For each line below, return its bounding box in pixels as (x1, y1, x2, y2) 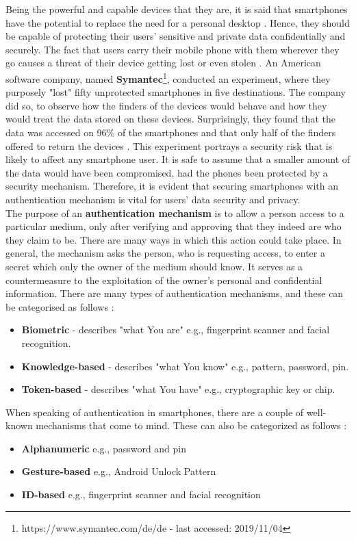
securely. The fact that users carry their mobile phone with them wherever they (5, 42, 340, 56)
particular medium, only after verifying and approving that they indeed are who (5, 219, 342, 233)
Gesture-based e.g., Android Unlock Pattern (21, 464, 216, 478)
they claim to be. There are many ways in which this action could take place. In (5, 232, 342, 246)
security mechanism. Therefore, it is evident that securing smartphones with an (5, 179, 338, 193)
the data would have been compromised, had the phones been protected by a (5, 165, 328, 179)
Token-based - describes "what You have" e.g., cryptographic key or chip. (21, 382, 335, 396)
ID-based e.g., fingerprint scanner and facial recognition (21, 487, 261, 502)
